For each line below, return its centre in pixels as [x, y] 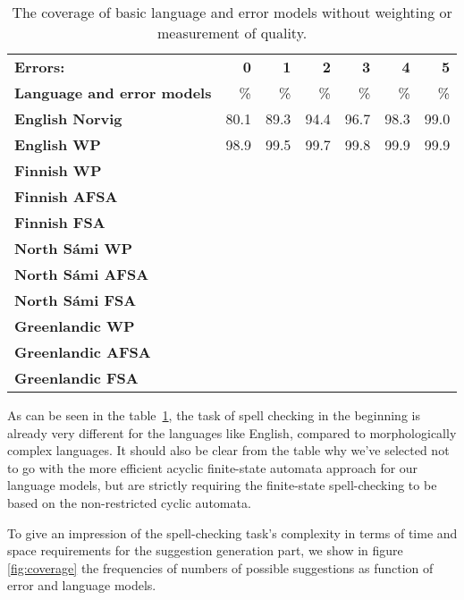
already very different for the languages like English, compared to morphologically [232, 432]
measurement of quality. [232, 33]
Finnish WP [58, 170]
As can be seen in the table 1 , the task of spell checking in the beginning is [214, 415]
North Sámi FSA [76, 300]
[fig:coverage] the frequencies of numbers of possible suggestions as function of [220, 567]
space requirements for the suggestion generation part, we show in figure [205, 550]
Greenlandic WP [75, 326]
